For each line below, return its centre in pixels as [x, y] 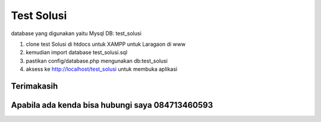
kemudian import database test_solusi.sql [77, 52]
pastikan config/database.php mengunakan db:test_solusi [97, 61]
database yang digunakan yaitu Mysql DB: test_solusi [76, 33]
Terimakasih [34, 86]
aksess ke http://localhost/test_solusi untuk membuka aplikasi [102, 69]
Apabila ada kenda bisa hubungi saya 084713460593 [112, 105]
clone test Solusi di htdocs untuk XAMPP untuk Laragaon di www [106, 44]
